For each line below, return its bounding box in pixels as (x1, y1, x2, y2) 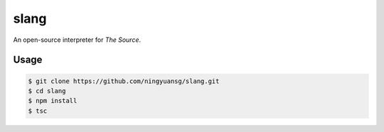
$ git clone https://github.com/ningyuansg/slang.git (28, 77, 220, 85)
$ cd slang (28, 87, 66, 95)
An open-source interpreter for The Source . (13, 35, 142, 44)
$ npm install (28, 97, 78, 105)
